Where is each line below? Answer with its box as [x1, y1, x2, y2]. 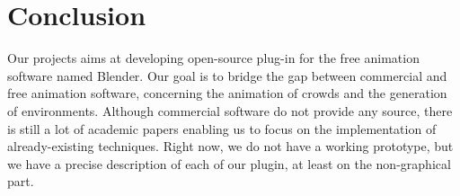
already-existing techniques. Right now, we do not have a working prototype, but [7, 137, 454, 156]
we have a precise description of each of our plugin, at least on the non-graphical [7, 154, 451, 173]
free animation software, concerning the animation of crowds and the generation [7, 84, 447, 102]
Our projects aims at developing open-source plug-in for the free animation [7, 49, 420, 67]
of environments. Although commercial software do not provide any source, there [7, 101, 453, 120]
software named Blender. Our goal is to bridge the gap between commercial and [7, 66, 447, 85]
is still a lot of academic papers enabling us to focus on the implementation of [7, 119, 437, 138]
